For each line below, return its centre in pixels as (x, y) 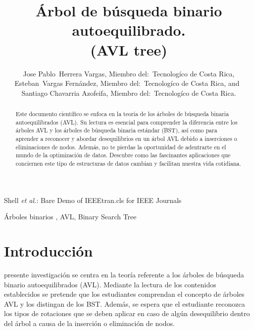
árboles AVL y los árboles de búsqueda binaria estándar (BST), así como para (116, 130)
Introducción (49, 251)
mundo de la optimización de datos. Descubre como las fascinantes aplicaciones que (123, 155)
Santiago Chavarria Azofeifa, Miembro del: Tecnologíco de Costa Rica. (129, 93)
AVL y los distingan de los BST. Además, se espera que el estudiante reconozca (125, 303)
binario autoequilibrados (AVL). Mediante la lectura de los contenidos (110, 284)
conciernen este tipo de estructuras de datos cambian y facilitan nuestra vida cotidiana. (128, 164)
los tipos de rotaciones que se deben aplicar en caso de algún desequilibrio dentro (127, 313)
